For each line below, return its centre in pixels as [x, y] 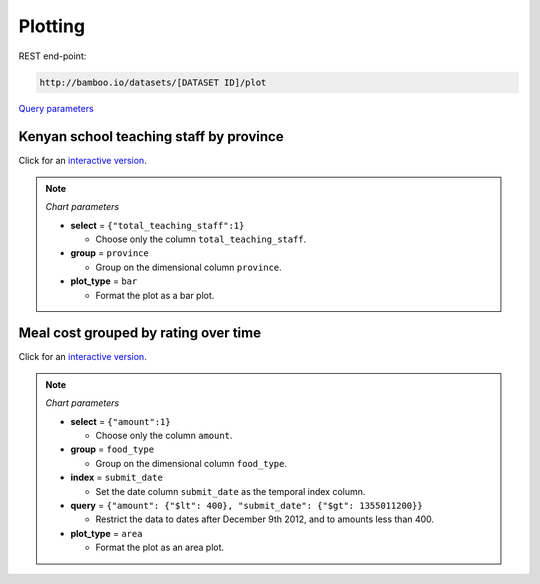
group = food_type [112, 449]
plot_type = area [106, 533]
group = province [109, 253]
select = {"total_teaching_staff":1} [157, 225]
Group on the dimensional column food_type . [191, 463]
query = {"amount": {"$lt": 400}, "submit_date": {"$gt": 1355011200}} [247, 505]
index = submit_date [117, 477]
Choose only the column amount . [164, 436]
